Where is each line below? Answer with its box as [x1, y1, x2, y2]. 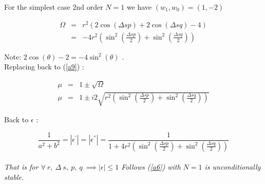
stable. [4, 171, 24, 182]
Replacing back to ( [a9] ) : [4, 61, 84, 72]
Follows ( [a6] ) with [121, 161, 181, 172]
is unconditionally [204, 161, 261, 172]
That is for [4, 161, 39, 172]
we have [126, 2, 152, 12]
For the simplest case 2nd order [4, 2, 103, 12]
